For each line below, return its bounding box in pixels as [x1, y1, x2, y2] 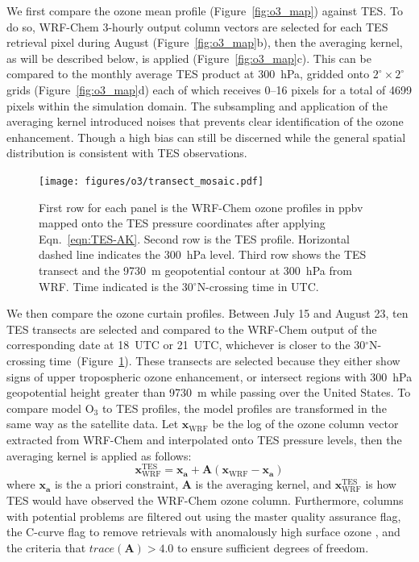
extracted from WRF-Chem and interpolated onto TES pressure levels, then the [6, 431, 402, 448]
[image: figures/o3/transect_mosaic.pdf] [39, 175, 264, 187]
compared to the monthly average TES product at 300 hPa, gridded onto [6, 65, 370, 82]
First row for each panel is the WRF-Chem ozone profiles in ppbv [39, 198, 363, 215]
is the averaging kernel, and [195, 476, 332, 493]
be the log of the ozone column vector [212, 415, 399, 432]
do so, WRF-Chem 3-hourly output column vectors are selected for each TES [6, 18, 388, 35]
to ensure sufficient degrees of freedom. [177, 539, 369, 556]
